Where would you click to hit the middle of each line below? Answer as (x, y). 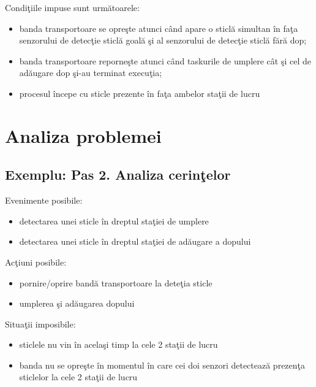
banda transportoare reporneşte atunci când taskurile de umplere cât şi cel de (165, 60)
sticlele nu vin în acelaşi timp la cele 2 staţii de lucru (118, 344)
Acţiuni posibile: (36, 262)
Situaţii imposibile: (40, 324)
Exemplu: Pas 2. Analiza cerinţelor (118, 174)
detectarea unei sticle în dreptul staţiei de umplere (114, 220)
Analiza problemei (83, 135)
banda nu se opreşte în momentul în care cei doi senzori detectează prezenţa (162, 365)
